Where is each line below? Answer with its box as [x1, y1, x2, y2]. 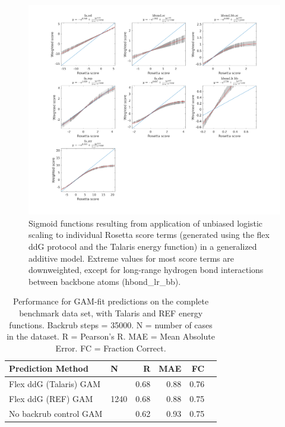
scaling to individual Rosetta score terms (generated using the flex [28, 228, 270, 241]
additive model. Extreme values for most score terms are [28, 252, 234, 264]
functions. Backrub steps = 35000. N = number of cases [9, 318, 213, 331]
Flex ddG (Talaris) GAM [9, 378, 101, 390]
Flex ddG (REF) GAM [9, 393, 93, 404]
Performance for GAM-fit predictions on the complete [13, 295, 209, 307]
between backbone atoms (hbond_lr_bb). [28, 275, 181, 287]
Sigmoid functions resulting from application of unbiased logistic [28, 216, 263, 229]
